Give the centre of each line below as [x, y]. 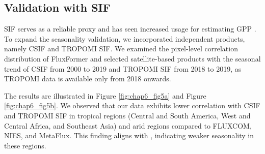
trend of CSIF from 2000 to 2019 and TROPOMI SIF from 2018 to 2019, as [123, 68]
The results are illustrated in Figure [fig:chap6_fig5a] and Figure [105, 95]
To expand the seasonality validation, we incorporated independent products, [125, 38]
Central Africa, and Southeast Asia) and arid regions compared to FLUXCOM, [128, 125]
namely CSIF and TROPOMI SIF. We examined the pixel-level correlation [121, 49]
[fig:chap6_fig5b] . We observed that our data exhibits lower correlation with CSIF [132, 105]
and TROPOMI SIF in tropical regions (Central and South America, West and [127, 115]
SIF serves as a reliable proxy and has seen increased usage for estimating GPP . [130, 29]
